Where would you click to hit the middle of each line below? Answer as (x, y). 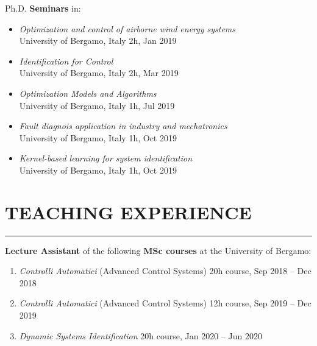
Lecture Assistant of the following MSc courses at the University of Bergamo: (158, 250)
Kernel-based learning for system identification (106, 158)
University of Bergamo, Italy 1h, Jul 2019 (97, 105)
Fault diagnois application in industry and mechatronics (123, 126)
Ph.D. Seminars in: (43, 8)
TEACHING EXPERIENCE (128, 212)
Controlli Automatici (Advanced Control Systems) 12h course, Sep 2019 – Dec (165, 303)
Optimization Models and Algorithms (88, 93)
